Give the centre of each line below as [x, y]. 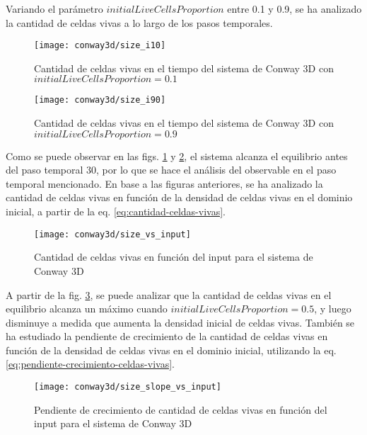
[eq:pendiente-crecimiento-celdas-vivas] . [90, 364]
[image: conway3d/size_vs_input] [112, 234]
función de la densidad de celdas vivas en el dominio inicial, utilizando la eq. [171, 350]
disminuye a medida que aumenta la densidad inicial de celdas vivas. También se [180, 322]
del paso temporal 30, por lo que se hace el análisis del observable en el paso [171, 170]
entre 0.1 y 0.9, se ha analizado [295, 9]
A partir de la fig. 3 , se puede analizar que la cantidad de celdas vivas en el [169, 294]
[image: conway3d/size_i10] [100, 46]
